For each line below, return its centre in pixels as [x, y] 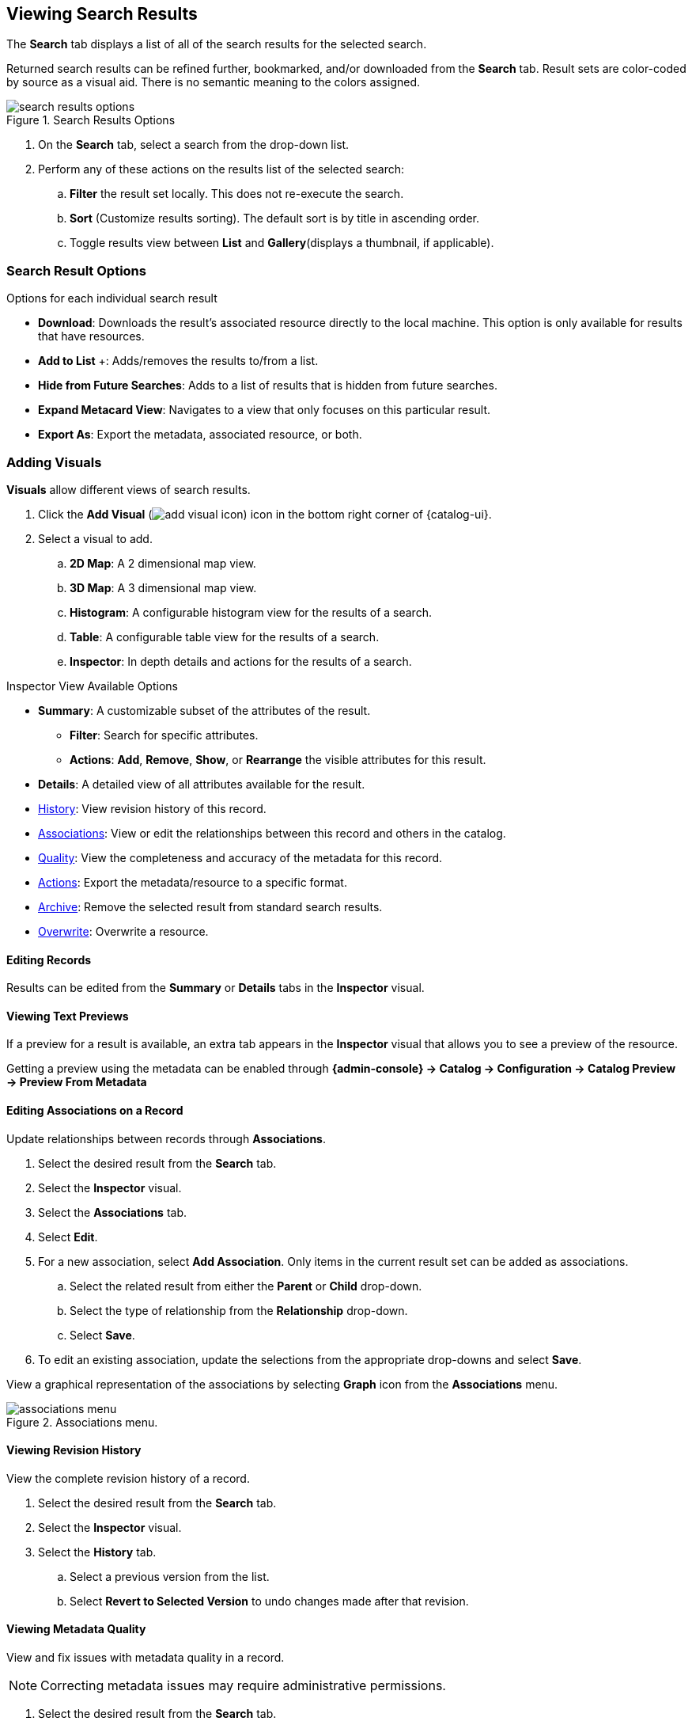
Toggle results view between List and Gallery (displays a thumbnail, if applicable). [282, 243]
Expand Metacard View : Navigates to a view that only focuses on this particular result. [265, 410]
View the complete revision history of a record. [128, 1478]
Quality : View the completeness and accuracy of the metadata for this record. [240, 857]
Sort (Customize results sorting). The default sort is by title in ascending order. [274, 218]
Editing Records [49, 959]
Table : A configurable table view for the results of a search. [225, 636]
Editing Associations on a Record [95, 1110]
